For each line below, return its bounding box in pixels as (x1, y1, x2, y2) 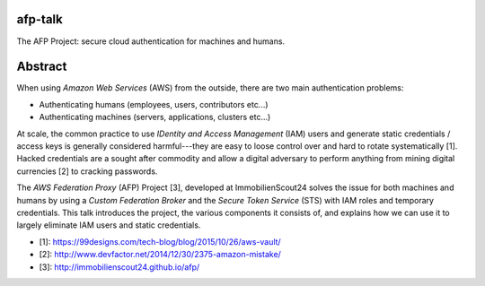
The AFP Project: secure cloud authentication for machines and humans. (16, 36, 286, 47)
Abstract (16, 59, 67, 74)
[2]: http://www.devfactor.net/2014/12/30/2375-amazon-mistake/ (39, 249, 282, 260)
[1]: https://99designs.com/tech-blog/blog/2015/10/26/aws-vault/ (39, 236, 282, 247)
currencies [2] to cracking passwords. (16, 166, 158, 177)
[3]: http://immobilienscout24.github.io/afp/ (39, 261, 200, 273)
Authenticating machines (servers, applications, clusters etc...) (39, 112, 271, 123)
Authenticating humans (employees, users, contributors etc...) (39, 99, 269, 109)
